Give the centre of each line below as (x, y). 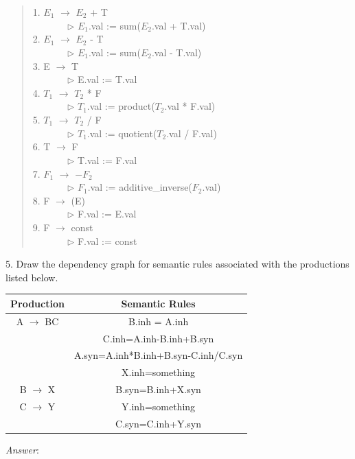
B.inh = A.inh (158, 321)
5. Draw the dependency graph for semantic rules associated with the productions (177, 264)
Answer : (22, 449)
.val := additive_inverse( (140, 187)
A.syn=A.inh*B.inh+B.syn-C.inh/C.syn (158, 355)
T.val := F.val (107, 160)
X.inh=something (159, 372)
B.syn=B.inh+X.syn (158, 389)
